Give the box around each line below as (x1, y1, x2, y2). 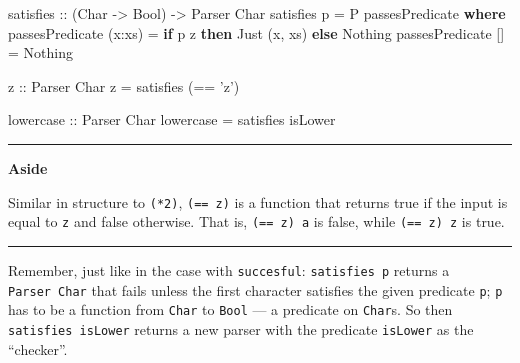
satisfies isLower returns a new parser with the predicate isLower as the (8, 318, 474, 339)
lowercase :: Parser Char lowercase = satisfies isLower (8, 109, 336, 130)
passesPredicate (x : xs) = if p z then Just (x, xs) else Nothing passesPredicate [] (8, 22, 505, 43)
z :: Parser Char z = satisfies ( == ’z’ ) (8, 75, 240, 96)
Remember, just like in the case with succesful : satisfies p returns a (8, 259, 450, 280)
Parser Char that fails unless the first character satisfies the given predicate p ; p (8, 279, 503, 300)
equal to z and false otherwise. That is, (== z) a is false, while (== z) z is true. (8, 211, 505, 232)
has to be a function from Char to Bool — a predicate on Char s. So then (8, 299, 453, 320)
